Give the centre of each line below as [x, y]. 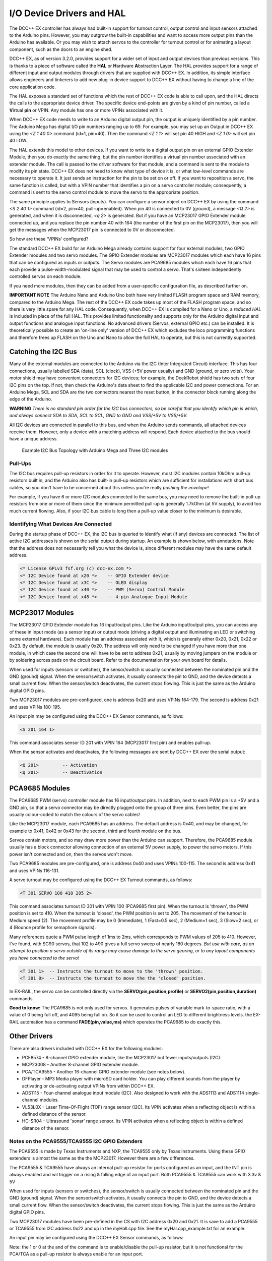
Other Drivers [31, 1036]
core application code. [33, 87]
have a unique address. [33, 439]
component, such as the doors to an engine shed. [61, 49]
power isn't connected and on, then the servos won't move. [71, 854]
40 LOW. [18, 141]
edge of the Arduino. [31, 399]
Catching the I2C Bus [43, 352]
